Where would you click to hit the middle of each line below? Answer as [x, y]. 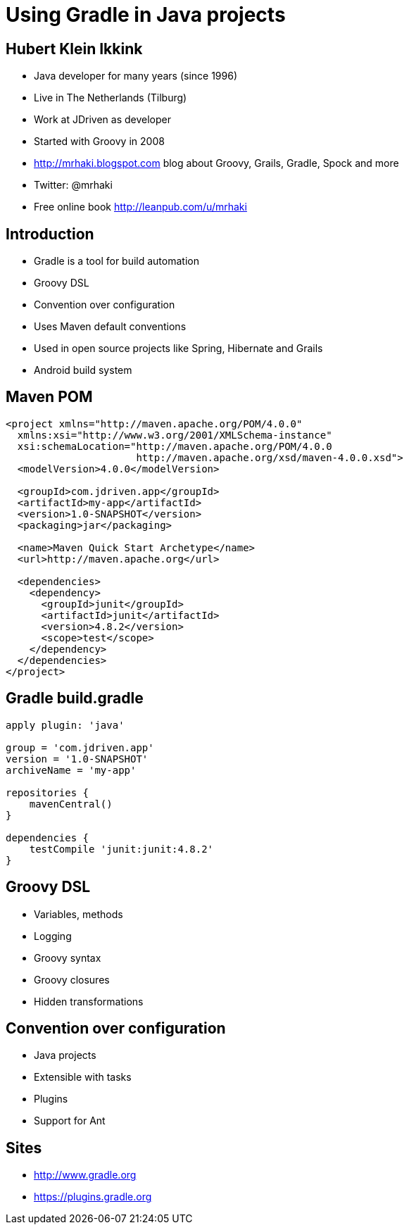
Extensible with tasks [83, 1077]
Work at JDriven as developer [103, 120]
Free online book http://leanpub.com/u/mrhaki [140, 207]
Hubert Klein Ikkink [74, 49]
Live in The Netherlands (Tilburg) [111, 98]
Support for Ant [70, 1121]
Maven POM [49, 397]
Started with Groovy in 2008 [99, 142]
